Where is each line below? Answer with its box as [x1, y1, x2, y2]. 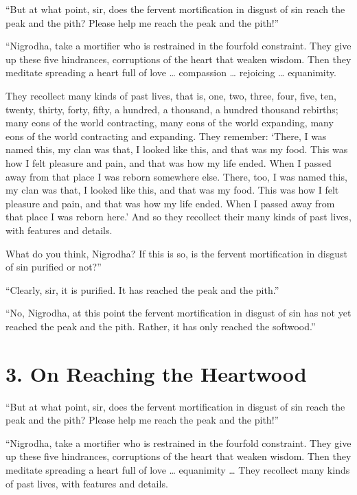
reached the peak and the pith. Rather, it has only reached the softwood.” [5, 319, 316, 333]
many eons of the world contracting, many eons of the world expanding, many [5, 115, 334, 130]
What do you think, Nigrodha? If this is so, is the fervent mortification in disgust [5, 246, 348, 260]
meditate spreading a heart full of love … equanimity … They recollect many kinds [5, 462, 350, 476]
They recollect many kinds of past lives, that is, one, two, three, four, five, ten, [5, 88, 336, 102]
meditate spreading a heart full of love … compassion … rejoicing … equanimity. [5, 65, 336, 80]
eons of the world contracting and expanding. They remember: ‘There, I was [5, 128, 327, 143]
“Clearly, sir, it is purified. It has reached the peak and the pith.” [5, 282, 279, 297]
